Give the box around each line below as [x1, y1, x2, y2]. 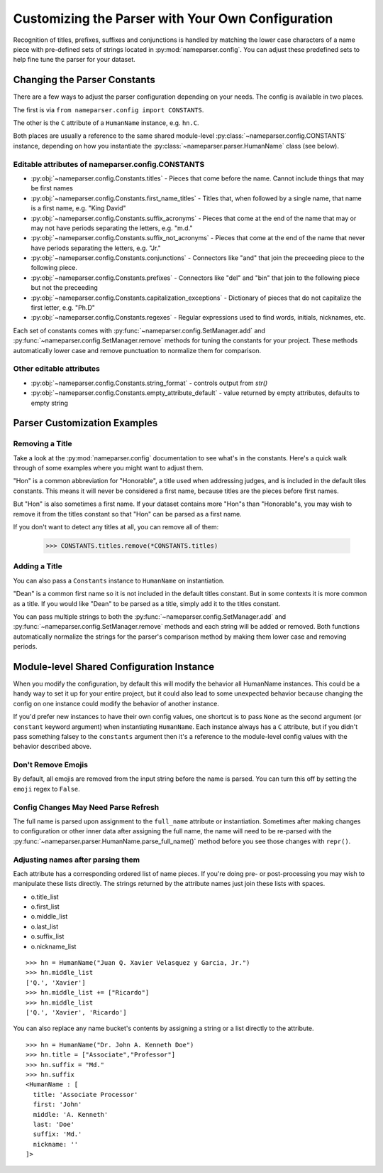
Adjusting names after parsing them [13, 855, 140, 865]
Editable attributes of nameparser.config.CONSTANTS [13, 159, 205, 169]
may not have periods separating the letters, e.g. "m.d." [30, 224, 193, 232]
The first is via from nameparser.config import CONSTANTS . [13, 105, 204, 114]
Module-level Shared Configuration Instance [13, 661, 215, 673]
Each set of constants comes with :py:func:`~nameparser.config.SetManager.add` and [13, 326, 266, 335]
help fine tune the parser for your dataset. [13, 55, 136, 64]
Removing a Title [13, 439, 72, 449]
